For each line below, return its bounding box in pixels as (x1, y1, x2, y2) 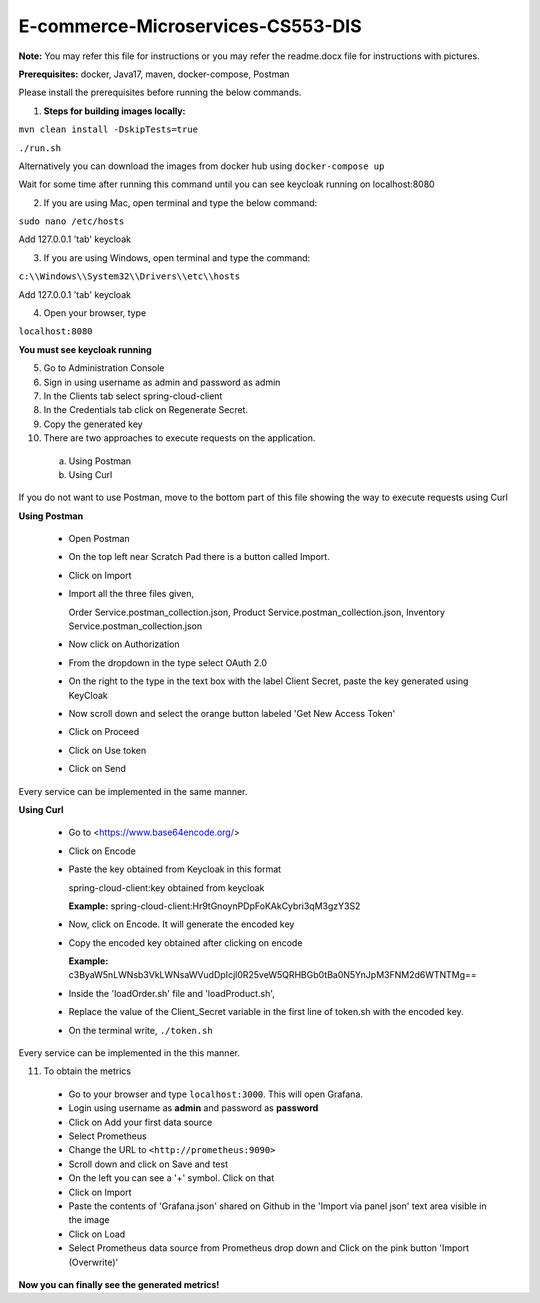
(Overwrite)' (68, 1256, 119, 1268)
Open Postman (68, 533, 130, 545)
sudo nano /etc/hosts (18, 216, 125, 227)
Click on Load (68, 1228, 126, 1240)
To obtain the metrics (43, 1065, 132, 1077)
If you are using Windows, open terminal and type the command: (43, 251, 311, 264)
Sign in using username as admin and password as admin (43, 376, 281, 388)
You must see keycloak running (18, 343, 152, 355)
